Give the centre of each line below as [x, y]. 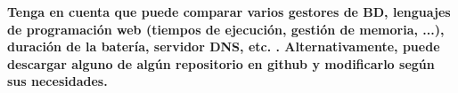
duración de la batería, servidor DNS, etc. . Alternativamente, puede [224, 46]
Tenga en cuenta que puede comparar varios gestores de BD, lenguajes [229, 12]
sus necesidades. [57, 81]
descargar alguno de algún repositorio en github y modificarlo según [221, 63]
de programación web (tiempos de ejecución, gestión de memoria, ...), [226, 29]
